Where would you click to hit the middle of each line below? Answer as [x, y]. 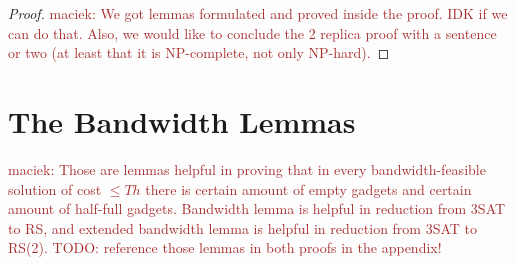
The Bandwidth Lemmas [182, 120]
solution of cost [55, 188]
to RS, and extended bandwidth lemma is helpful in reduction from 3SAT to [243, 227]
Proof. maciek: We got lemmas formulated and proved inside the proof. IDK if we [258, 13]
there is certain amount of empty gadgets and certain [308, 188]
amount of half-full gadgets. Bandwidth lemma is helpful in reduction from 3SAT [257, 208]
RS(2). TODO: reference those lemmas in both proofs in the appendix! [225, 247]
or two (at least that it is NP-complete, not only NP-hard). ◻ [199, 52]
